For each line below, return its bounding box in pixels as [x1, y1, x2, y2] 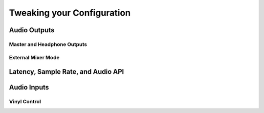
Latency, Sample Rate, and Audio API [9, 68, 124, 76]
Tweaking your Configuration [9, 7, 131, 18]
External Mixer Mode [9, 54, 60, 61]
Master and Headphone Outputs [9, 41, 88, 47]
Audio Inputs [9, 83, 49, 91]
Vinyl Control [9, 98, 41, 105]
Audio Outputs [9, 26, 55, 34]
